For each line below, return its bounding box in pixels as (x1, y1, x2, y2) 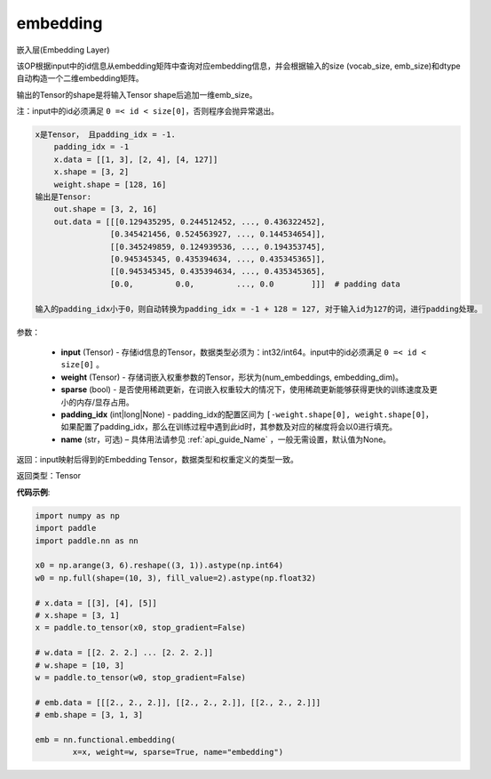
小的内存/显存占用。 (60, 397, 135, 407)
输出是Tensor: (35, 192, 92, 202)
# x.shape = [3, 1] (35, 610, 120, 620)
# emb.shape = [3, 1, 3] (35, 710, 144, 720)
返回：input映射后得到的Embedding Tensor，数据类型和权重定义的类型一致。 (16, 454, 299, 465)
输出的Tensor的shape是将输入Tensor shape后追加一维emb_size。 (16, 89, 257, 100)
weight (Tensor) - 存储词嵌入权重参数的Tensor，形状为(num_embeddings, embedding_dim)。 (60, 372, 404, 382)
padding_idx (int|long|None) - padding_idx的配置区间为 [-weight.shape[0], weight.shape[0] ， (60, 409, 434, 420)
